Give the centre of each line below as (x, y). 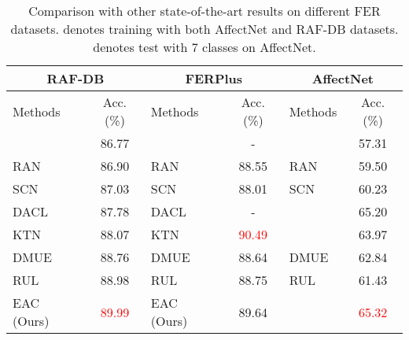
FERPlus (214, 78)
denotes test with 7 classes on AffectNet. (204, 47)
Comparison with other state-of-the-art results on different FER (204, 11)
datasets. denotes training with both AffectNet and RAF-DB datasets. (204, 29)
